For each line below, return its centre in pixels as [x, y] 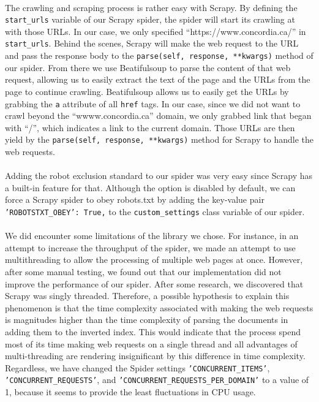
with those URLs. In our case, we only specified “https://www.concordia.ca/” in [156, 31]
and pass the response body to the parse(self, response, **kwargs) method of [159, 55]
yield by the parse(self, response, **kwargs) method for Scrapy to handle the [159, 139]
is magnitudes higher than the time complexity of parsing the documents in [147, 320]
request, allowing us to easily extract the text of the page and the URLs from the [158, 79]
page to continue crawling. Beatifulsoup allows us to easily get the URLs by [147, 91]
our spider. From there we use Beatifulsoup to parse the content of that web [148, 67]
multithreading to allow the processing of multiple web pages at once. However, [154, 260]
